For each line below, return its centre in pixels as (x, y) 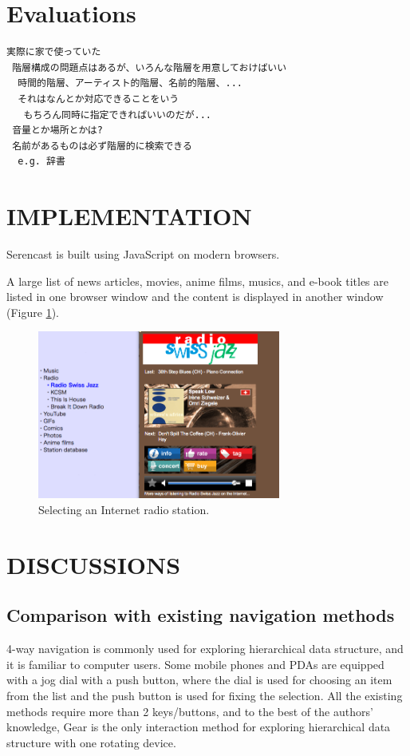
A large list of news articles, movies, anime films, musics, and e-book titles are (197, 281)
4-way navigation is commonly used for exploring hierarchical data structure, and (205, 649)
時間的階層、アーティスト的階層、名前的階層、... (130, 83)
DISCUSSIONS (94, 564)
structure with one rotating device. (91, 742)
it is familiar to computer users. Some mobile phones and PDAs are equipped (195, 664)
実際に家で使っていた (54, 52)
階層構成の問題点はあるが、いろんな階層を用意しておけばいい (150, 67)
